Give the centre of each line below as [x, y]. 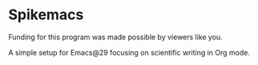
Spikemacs [46, 15]
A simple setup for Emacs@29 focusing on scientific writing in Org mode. [129, 52]
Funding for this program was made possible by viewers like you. [115, 37]
